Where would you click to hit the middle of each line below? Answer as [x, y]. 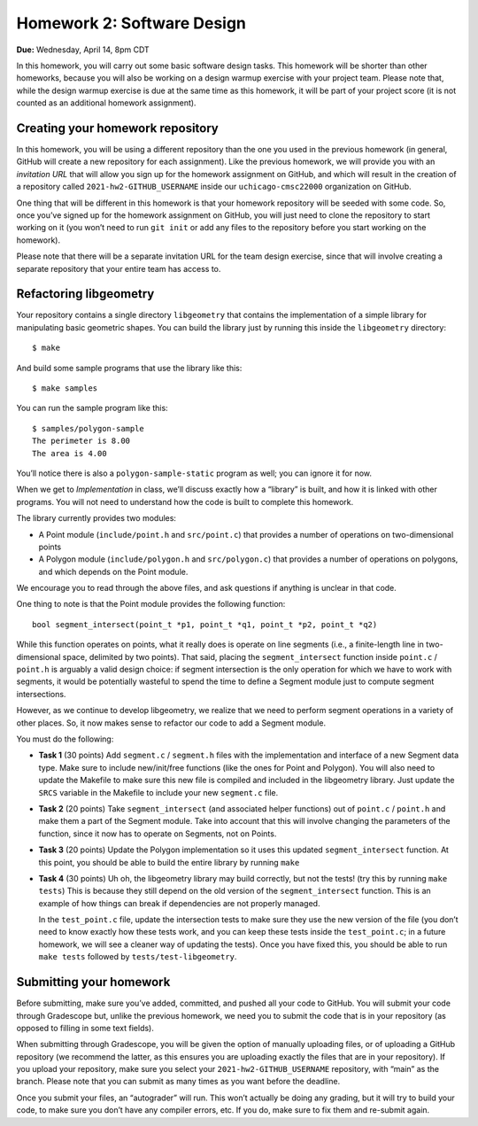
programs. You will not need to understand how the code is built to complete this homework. [185, 501]
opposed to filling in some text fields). [85, 1028]
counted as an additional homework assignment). [106, 103]
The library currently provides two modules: [96, 518]
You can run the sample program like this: [92, 408]
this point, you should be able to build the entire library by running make [169, 862]
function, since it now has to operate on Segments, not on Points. [158, 834]
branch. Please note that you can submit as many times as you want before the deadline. [178, 1082]
